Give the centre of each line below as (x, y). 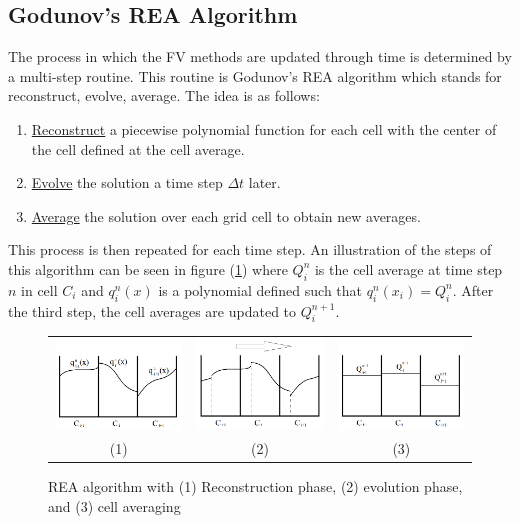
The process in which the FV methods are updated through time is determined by (260, 56)
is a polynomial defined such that (260, 289)
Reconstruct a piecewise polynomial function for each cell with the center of (264, 128)
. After (473, 289)
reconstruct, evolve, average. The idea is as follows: (164, 95)
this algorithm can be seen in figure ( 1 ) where (148, 268)
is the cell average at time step (408, 268)
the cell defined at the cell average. (138, 148)
